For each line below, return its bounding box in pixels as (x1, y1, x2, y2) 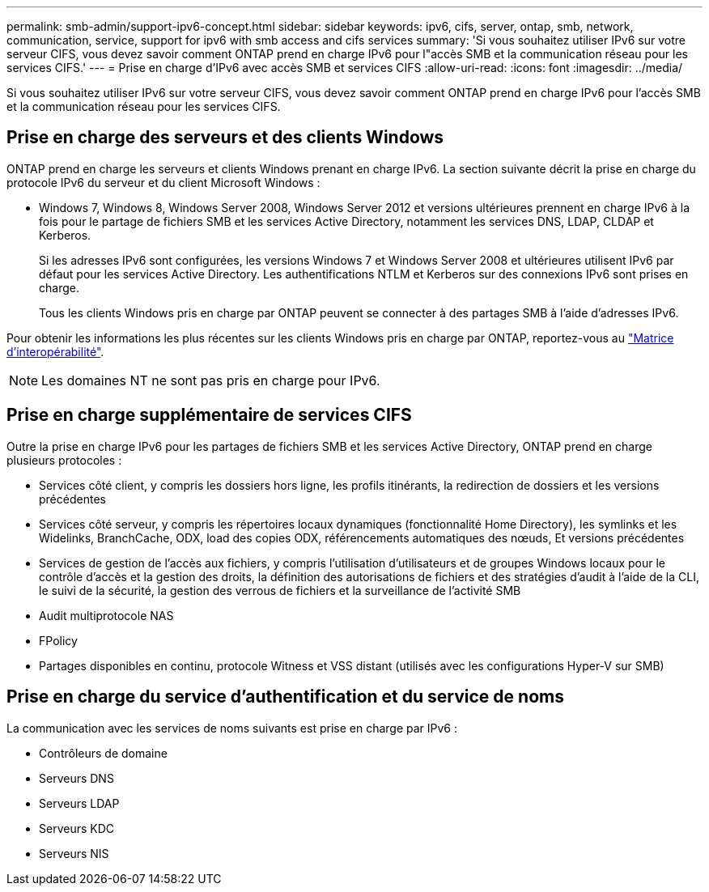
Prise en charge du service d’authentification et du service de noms (6, 686, 564, 707)
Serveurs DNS (39, 771, 114, 785)
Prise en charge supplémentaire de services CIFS (6, 405, 412, 426)
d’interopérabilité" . (6, 344, 104, 359)
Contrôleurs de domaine (39, 745, 168, 760)
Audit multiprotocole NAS (39, 608, 174, 622)
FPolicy (39, 633, 78, 648)
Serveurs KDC (39, 821, 115, 835)
